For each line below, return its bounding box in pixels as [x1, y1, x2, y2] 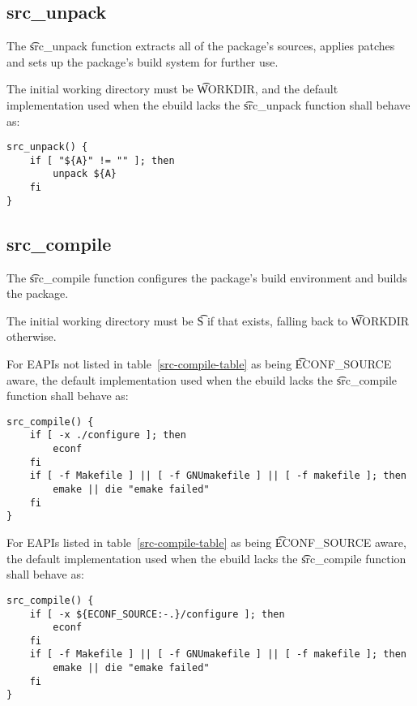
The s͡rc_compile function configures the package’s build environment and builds [6, 269, 407, 286]
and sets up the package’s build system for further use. [6, 53, 279, 70]
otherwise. [6, 328, 57, 345]
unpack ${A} [53, 168, 117, 180]
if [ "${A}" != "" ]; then [29, 154, 175, 166]
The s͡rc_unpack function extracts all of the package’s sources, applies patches [6, 37, 395, 54]
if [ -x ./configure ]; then [29, 429, 186, 441]
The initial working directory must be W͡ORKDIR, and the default [6, 80, 338, 97]
